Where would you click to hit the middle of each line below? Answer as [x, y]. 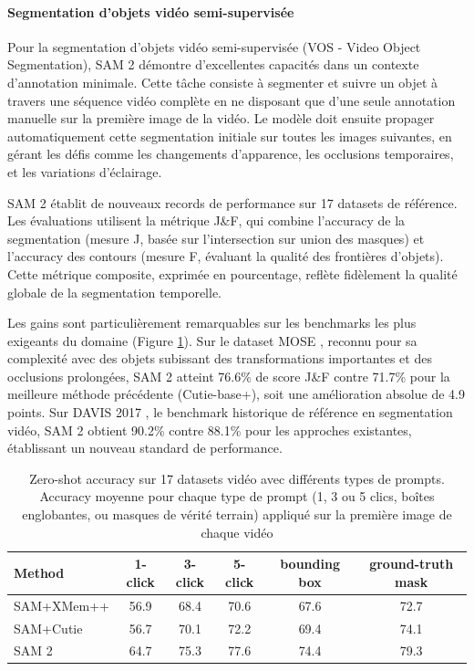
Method [39, 573]
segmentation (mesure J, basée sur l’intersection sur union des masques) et [216, 238]
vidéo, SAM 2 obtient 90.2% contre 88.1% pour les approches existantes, [210, 430]
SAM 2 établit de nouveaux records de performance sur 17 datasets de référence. [232, 202]
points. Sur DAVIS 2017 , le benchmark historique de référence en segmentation [230, 412]
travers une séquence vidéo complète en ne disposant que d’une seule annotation [232, 100]
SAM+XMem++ [62, 605]
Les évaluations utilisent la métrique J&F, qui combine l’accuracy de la [206, 220]
